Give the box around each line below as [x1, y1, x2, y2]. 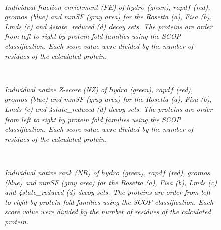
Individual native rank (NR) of [5, 167, 99, 177]
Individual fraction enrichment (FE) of [5, 1, 125, 12]
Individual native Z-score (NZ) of [5, 84, 107, 94]
